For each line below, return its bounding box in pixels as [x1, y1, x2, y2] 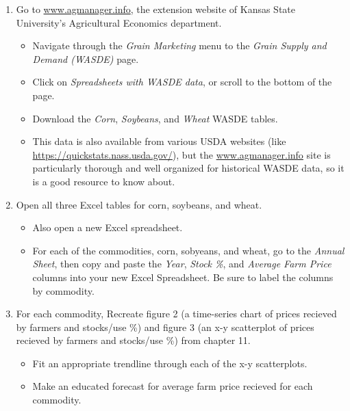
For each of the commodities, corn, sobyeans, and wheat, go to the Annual [32, 243, 345, 257]
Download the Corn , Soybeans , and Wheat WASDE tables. [32, 111, 278, 125]
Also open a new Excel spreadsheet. [32, 220, 183, 235]
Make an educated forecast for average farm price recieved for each [32, 379, 313, 393]
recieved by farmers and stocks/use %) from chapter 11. [16, 333, 251, 347]
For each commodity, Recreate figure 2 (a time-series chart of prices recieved [16, 306, 337, 321]
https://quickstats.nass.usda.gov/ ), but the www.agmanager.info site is [32, 147, 331, 161]
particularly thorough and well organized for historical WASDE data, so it [32, 161, 345, 175]
